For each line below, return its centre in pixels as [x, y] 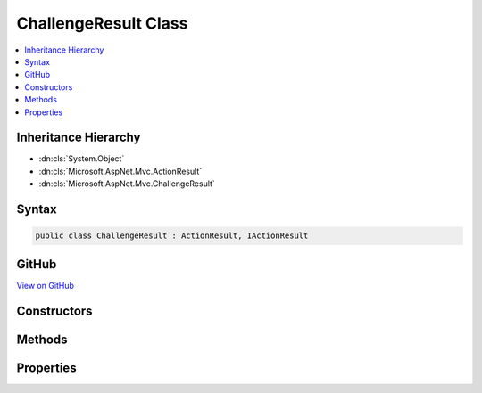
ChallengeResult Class [102, 23]
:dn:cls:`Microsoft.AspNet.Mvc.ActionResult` [120, 171]
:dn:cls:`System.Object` [82, 159]
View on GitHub [46, 285]
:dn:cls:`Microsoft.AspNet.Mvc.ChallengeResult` [127, 184]
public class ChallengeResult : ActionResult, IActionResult [172, 236]
